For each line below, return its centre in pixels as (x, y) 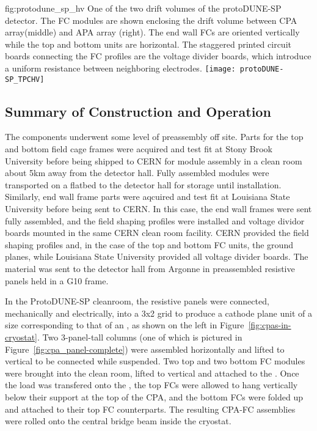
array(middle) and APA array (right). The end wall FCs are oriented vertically (152, 32)
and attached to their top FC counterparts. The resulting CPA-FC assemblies (150, 409)
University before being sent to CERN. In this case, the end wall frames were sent (158, 209)
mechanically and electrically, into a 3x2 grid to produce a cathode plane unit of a (158, 313)
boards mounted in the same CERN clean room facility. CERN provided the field (157, 233)
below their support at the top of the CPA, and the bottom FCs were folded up (154, 396)
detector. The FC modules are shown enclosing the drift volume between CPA (151, 20)
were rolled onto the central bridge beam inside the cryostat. (118, 421)
